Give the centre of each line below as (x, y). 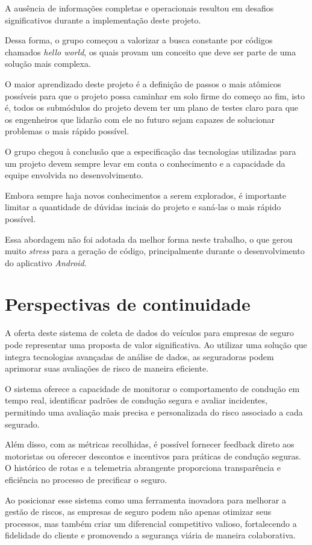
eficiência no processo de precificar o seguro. (86, 479)
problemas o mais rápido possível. (67, 131)
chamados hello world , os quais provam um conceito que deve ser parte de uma (151, 51)
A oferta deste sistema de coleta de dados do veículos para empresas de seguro (149, 333)
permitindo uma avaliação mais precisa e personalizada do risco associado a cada (154, 412)
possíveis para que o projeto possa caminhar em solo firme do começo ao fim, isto (155, 95)
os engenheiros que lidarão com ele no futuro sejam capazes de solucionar (140, 119)
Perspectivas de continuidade (128, 304)
